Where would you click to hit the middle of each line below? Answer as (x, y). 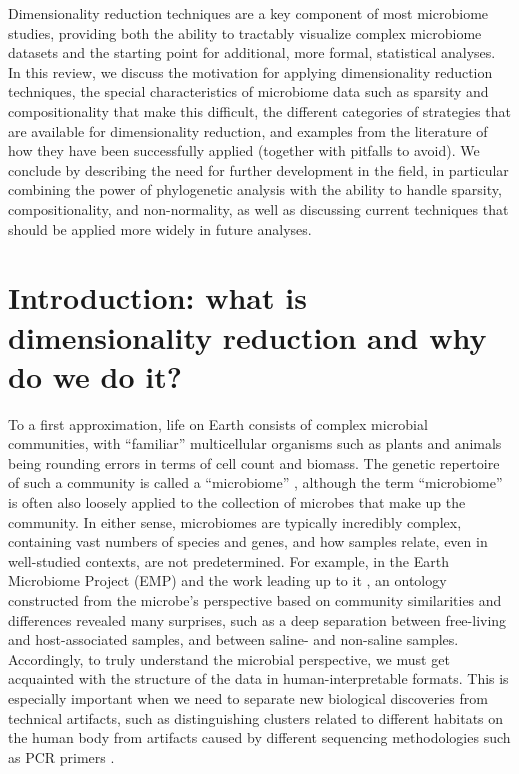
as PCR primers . (61, 756)
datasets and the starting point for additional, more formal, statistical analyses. (252, 52)
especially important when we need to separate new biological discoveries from (248, 697)
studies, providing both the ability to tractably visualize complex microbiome (245, 32)
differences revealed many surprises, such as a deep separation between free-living (257, 619)
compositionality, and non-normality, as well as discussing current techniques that (258, 208)
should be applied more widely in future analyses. (160, 228)
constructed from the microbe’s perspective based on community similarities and (255, 599)
